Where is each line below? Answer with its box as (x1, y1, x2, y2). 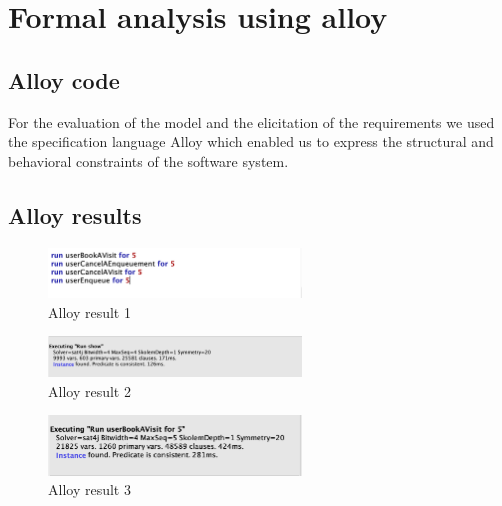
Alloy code (8, 64, 120, 95)
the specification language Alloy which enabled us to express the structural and (8, 131, 494, 152)
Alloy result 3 (48, 479, 131, 500)
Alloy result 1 (48, 301, 131, 322)
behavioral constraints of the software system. (8, 150, 289, 171)
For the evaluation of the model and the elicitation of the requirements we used (8, 111, 495, 132)
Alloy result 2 (48, 380, 131, 401)
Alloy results (8, 199, 142, 230)
